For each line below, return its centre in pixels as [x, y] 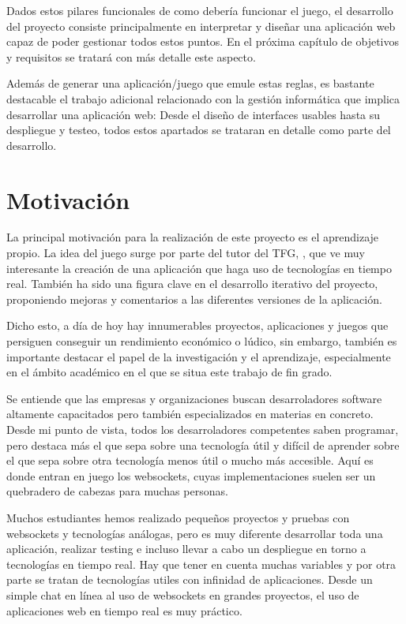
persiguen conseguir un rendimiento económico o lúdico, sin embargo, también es [202, 341]
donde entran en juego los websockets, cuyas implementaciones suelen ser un [191, 475]
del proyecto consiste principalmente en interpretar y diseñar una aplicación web [201, 26]
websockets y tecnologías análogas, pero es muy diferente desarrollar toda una [195, 533]
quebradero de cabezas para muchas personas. [117, 491]
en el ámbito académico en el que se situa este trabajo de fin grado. [169, 372]
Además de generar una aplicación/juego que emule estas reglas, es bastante [190, 83]
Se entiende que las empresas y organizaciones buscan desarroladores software [194, 398]
